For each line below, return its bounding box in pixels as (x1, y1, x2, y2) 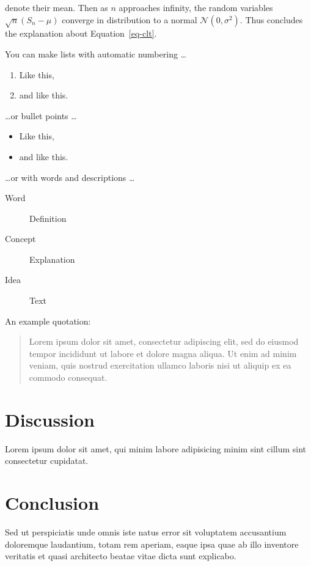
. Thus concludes (240, 13, 303, 26)
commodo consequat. (29, 371, 108, 384)
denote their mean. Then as (5, 1, 108, 13)
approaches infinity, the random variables (119, 1, 273, 13)
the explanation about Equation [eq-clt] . (5, 27, 157, 40)
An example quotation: (5, 314, 91, 327)
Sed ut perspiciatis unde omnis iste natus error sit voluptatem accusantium (5, 526, 287, 538)
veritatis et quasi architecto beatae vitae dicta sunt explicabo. (5, 549, 236, 562)
